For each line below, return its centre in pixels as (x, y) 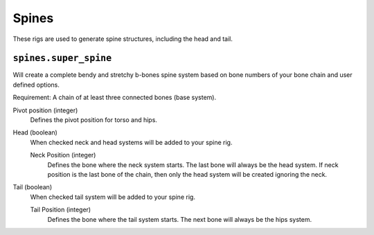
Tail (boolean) (32, 187)
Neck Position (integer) (63, 155)
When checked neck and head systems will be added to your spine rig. (131, 142)
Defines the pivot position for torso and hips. (93, 120)
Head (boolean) (35, 132)
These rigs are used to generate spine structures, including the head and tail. (123, 39)
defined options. (36, 85)
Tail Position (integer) (61, 210)
